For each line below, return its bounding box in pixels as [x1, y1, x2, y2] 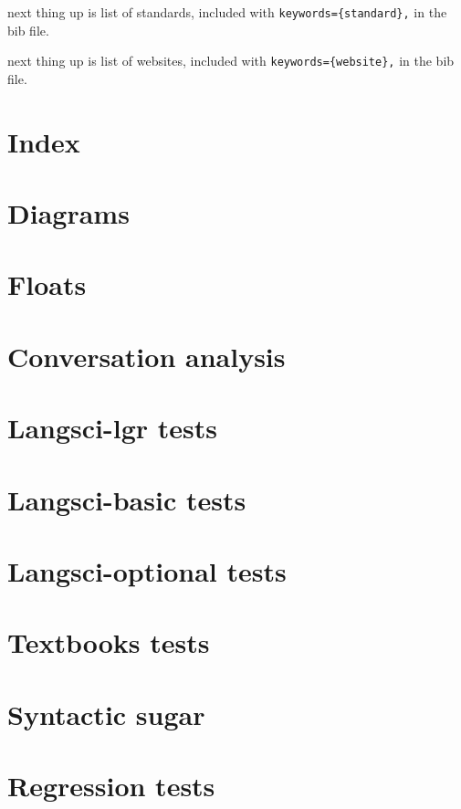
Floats [7, 266, 87, 303]
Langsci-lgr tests [7, 409, 217, 447]
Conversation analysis [7, 337, 286, 374]
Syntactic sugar [7, 695, 205, 732]
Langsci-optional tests [7, 552, 287, 589]
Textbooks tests [7, 624, 210, 661]
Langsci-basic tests [7, 480, 246, 518]
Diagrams [7, 194, 130, 232]
